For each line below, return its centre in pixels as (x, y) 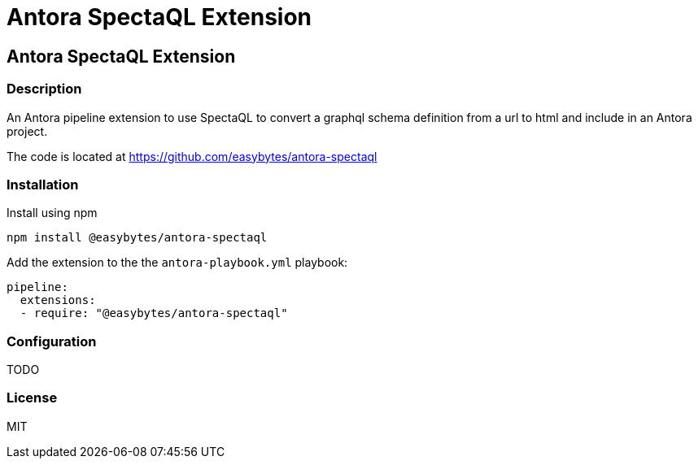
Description (44, 89)
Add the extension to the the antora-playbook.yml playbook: (177, 263)
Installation (43, 184)
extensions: (58, 300)
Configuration (52, 341)
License (32, 398)
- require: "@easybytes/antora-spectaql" (154, 313)
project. (27, 131)
